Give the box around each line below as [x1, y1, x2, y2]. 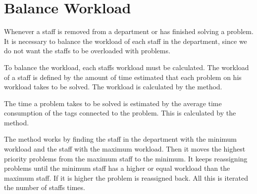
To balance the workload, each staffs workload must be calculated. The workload [4, 62, 249, 72]
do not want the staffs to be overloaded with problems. [4, 45, 170, 56]
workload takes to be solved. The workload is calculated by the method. [4, 81, 222, 92]
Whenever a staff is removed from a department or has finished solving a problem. [4, 26, 254, 37]
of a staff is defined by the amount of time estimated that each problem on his [4, 72, 242, 82]
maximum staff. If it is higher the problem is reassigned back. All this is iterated [4, 172, 248, 183]
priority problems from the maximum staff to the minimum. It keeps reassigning [4, 153, 248, 163]
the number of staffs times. [4, 182, 85, 193]
